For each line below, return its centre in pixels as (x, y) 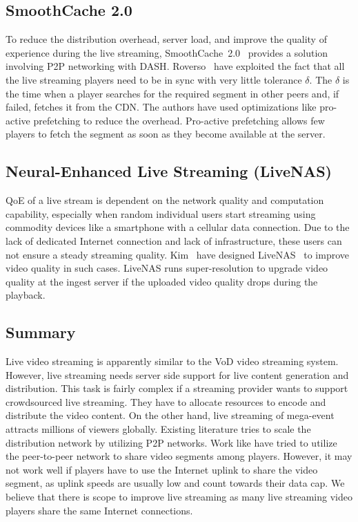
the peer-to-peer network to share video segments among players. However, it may (179, 456)
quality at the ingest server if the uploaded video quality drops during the (162, 281)
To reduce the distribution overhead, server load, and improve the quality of (166, 39)
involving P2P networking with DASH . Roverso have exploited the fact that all (175, 66)
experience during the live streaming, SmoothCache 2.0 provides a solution (167, 52)
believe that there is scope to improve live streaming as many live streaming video (179, 497)
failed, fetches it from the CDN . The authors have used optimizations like (161, 107)
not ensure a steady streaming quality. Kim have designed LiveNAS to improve (177, 254)
